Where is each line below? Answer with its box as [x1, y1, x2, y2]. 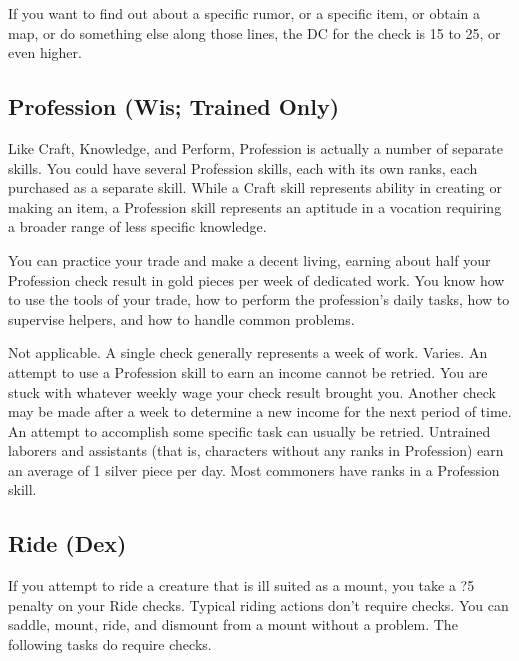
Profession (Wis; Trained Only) [8, 91, 340, 122]
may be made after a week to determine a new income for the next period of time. [8, 401, 512, 422]
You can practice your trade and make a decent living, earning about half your [8, 249, 491, 270]
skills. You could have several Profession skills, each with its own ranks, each [8, 157, 478, 178]
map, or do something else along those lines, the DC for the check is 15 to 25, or [8, 22, 501, 43]
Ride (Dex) [8, 528, 127, 559]
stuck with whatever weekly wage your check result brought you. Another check [8, 381, 496, 402]
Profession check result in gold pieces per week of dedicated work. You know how [8, 269, 505, 290]
